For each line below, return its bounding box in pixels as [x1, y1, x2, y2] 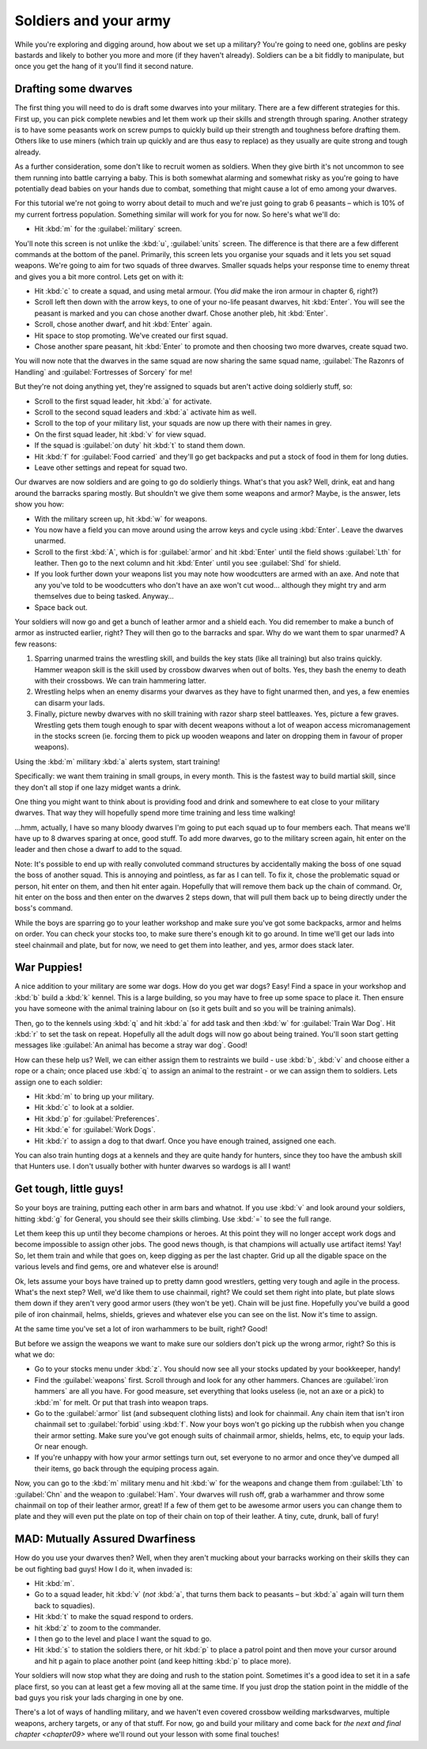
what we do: [14, 1350, 55, 1359]
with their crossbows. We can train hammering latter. [34, 676, 206, 685]
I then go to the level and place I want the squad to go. [34, 1634, 212, 1644]
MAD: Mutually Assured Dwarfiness [14, 1532, 196, 1546]
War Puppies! [14, 961, 83, 975]
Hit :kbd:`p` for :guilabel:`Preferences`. [34, 1114, 160, 1123]
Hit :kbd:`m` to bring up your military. [34, 1092, 154, 1101]
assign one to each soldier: [14, 1077, 103, 1087]
